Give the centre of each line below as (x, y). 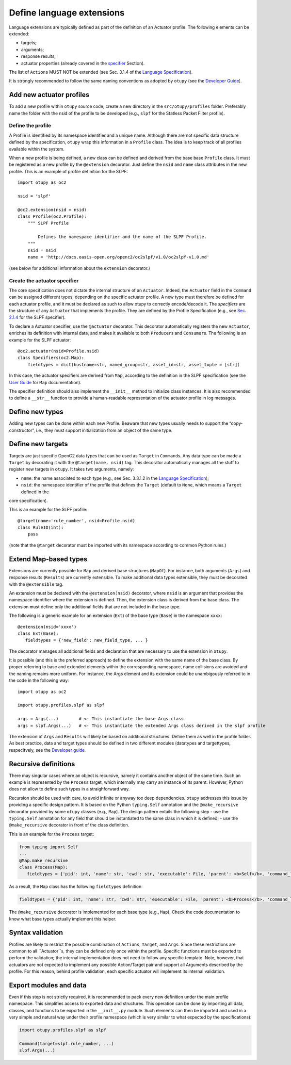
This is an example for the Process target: (51, 834)
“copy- (236, 423)
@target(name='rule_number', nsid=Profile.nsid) (76, 521)
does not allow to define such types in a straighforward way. (69, 789)
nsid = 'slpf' (34, 196)
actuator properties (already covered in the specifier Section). (83, 63)
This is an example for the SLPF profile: (48, 510)
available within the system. (37, 149)
